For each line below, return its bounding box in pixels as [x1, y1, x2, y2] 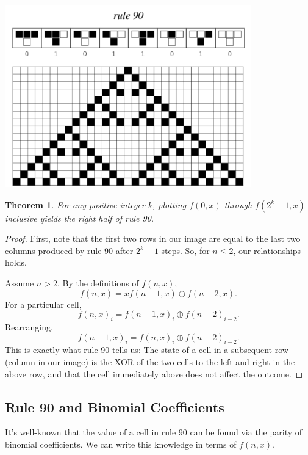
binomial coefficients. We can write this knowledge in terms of [5, 438, 237, 451]
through [224, 198, 252, 211]
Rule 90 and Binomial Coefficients [5, 397, 224, 416]
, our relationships [233, 244, 301, 257]
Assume [5, 277, 34, 289]
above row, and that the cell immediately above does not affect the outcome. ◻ [5, 367, 303, 380]
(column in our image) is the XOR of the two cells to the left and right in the [5, 355, 295, 368]
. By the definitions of [57, 277, 139, 289]
